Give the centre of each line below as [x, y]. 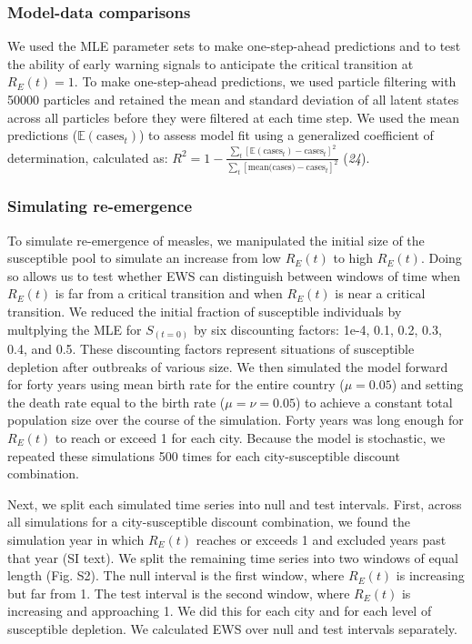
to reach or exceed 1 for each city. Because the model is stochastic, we [250, 437]
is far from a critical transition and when [169, 293]
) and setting [427, 384]
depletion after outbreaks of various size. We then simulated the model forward [228, 366]
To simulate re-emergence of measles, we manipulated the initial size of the [216, 240]
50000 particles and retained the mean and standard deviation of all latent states [233, 99]
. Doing [441, 258]
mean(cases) [271, 168]
